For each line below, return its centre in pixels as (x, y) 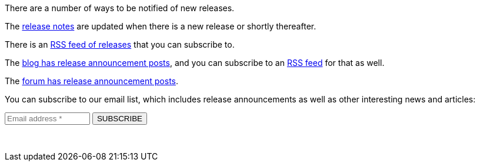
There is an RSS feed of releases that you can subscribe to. (120, 44)
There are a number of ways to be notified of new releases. (120, 8)
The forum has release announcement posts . (92, 81)
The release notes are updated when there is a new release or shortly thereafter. (161, 26)
